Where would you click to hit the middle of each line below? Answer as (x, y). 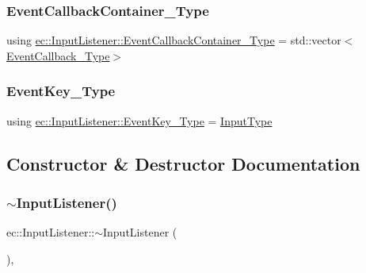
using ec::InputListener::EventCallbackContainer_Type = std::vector (174, 40)
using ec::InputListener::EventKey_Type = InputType (139, 120)
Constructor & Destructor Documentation (183, 163)
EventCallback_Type (58, 55)
